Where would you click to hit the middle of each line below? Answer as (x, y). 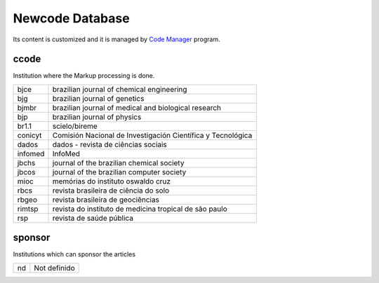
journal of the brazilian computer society (119, 172)
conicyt (29, 135)
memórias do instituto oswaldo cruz (112, 181)
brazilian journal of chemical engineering (120, 89)
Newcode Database (71, 18)
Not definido (54, 268)
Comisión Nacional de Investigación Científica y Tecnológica (152, 135)
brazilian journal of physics (97, 117)
